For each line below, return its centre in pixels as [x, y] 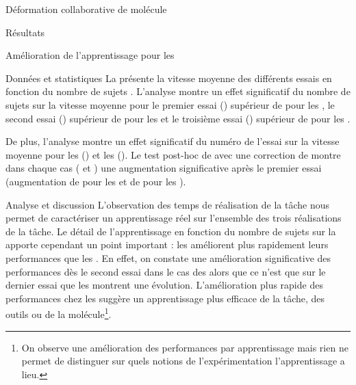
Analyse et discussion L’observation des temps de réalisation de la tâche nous [168, 204]
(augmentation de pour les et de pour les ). [96, 181]
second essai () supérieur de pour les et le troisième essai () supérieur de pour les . [178, 118]
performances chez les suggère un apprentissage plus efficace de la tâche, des [165, 298]
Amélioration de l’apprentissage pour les [90, 55]
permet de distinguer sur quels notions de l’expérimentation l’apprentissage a [183, 361]
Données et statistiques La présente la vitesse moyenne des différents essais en [169, 78]
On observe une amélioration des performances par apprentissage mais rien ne [185, 347]
